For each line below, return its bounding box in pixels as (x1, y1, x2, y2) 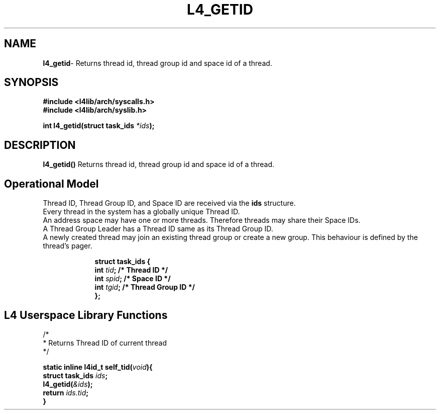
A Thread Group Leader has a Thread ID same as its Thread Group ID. (43, 224, 273, 233)
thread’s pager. (43, 241, 92, 251)
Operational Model (4, 177, 99, 190)
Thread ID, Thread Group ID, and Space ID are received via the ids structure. (43, 199, 296, 208)
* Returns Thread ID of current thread (43, 338, 167, 347)
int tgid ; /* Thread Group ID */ (94, 283, 195, 292)
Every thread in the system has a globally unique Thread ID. (43, 207, 240, 216)
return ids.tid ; (43, 388, 89, 397)
